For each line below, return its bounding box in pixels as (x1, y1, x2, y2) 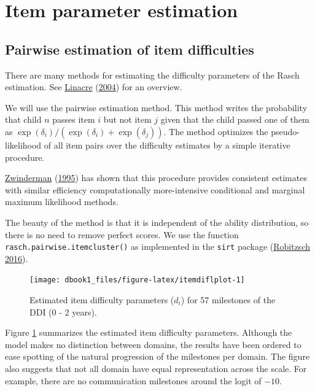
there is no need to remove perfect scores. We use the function (5, 228, 239, 241)
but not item (103, 113, 152, 126)
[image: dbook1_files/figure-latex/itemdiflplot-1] (29, 276, 245, 285)
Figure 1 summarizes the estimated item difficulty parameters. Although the (5, 326, 292, 339)
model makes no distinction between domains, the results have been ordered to (5, 338, 301, 350)
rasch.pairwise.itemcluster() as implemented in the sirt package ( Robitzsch (5, 240, 310, 253)
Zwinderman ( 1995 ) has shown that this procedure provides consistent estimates (5, 171, 307, 184)
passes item (52, 113, 95, 126)
